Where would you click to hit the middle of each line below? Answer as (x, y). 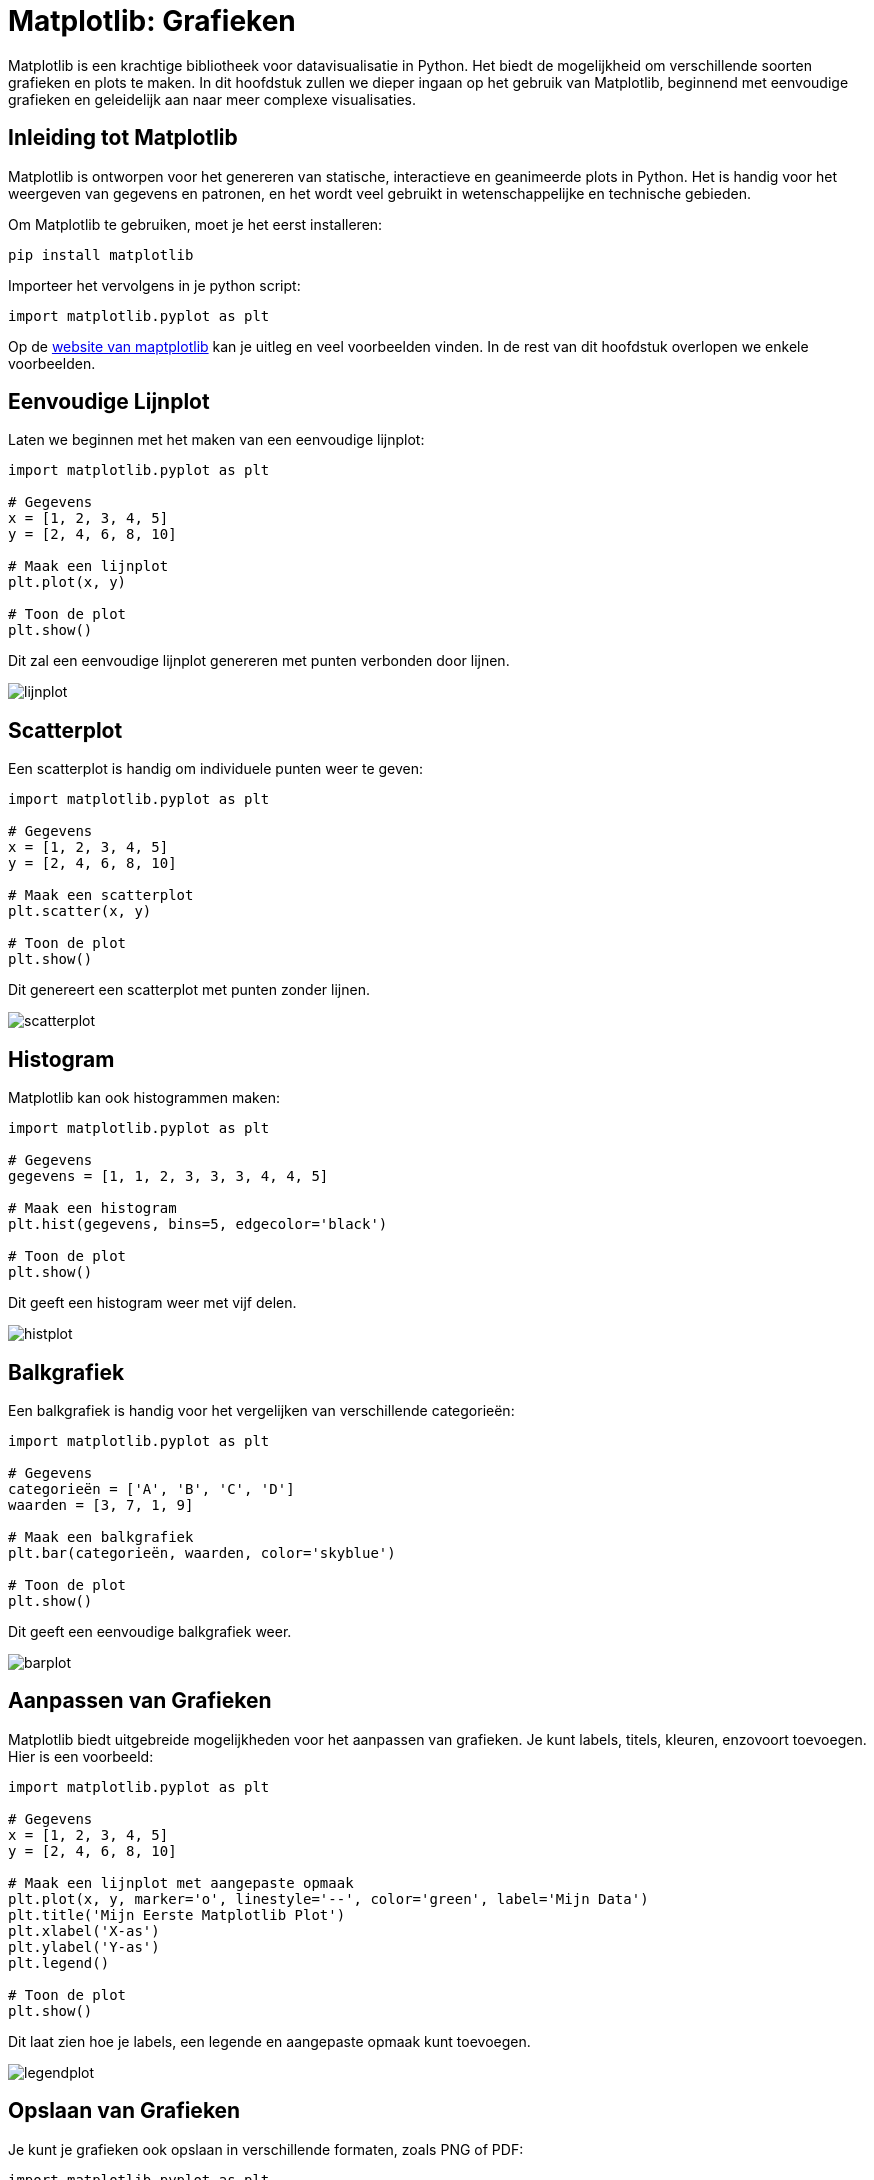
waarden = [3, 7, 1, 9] (101, 1504)
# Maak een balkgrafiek (101, 1536)
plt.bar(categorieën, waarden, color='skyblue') (202, 1552)
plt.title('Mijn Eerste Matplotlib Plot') (177, 1914)
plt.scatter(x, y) (80, 911)
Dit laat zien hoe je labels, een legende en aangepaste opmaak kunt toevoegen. (269, 2041)
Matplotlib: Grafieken (152, 21)
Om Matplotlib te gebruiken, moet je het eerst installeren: (195, 224)
